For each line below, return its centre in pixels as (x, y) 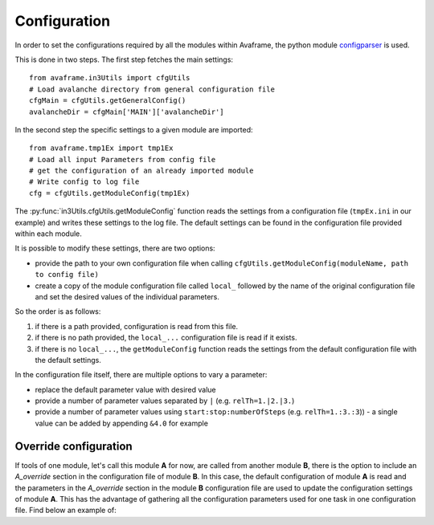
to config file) (67, 275)
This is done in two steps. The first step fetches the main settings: (124, 59)
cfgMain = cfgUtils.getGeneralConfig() (108, 101)
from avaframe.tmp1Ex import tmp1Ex (101, 148)
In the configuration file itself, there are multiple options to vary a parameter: (141, 375)
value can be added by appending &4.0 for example (122, 423)
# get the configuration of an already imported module (141, 171)
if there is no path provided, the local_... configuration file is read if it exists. (166, 338)
